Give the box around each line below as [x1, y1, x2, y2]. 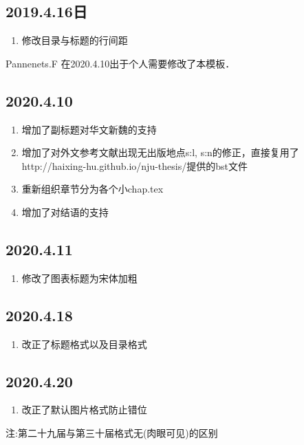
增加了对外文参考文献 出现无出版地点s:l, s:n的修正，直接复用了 [21, 145, 299, 160]
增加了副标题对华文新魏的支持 [21, 122, 157, 136]
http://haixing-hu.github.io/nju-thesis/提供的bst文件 [21, 158, 248, 173]
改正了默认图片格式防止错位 [21, 402, 147, 417]
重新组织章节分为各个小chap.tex [21, 182, 164, 196]
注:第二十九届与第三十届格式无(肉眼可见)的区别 [6, 425, 218, 439]
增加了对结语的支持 [21, 204, 109, 219]
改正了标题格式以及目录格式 [21, 336, 147, 351]
